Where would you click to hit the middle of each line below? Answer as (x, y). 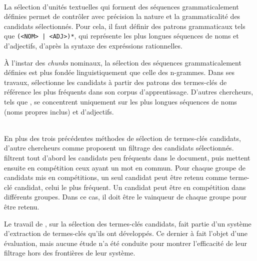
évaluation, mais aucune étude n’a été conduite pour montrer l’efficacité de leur (125, 243)
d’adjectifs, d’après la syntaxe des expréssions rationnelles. (93, 46)
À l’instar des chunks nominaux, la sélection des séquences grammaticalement (123, 62)
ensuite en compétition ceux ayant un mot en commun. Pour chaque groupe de (125, 167)
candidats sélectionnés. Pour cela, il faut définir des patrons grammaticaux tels (125, 26)
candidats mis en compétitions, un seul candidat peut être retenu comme (116, 177)
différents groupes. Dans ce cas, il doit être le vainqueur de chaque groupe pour (125, 197)
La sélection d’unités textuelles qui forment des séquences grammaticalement (121, 6)
